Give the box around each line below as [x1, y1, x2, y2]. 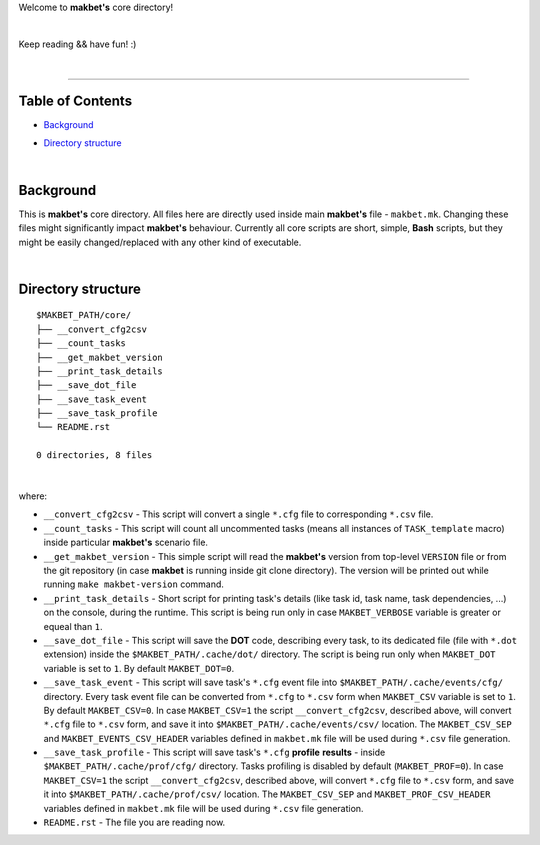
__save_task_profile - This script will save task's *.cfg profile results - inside [43, 746, 386, 759]
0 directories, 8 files [36, 450, 153, 461]
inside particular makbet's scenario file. [43, 536, 209, 549]
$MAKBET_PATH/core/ [36, 310, 132, 321]
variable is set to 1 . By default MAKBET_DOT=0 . [43, 662, 235, 674]
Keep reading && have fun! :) [18, 38, 137, 50]
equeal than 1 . [43, 620, 103, 632]
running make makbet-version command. [43, 578, 225, 590]
